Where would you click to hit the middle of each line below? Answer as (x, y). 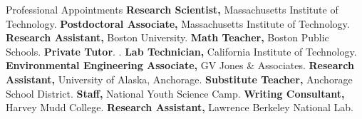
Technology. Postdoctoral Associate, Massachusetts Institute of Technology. (178, 23)
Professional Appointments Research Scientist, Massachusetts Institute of (172, 9)
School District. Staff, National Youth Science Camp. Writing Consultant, (175, 93)
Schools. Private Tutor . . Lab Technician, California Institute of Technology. (181, 51)
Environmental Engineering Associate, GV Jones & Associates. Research (180, 65)
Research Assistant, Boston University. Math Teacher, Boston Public (167, 37)
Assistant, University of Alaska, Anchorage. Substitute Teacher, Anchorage (179, 79)
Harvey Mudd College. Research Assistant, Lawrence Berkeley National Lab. (180, 107)
